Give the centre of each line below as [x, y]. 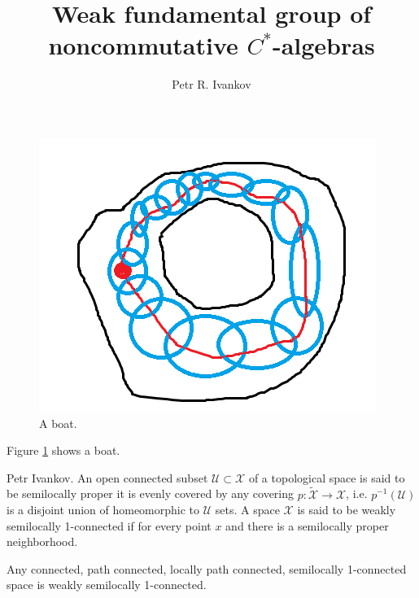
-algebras [323, 45]
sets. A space [247, 510]
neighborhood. [42, 541]
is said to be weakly [347, 510]
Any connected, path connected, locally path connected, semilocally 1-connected [207, 568]
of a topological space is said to [327, 477]
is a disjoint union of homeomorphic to [103, 510]
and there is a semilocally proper [307, 525]
